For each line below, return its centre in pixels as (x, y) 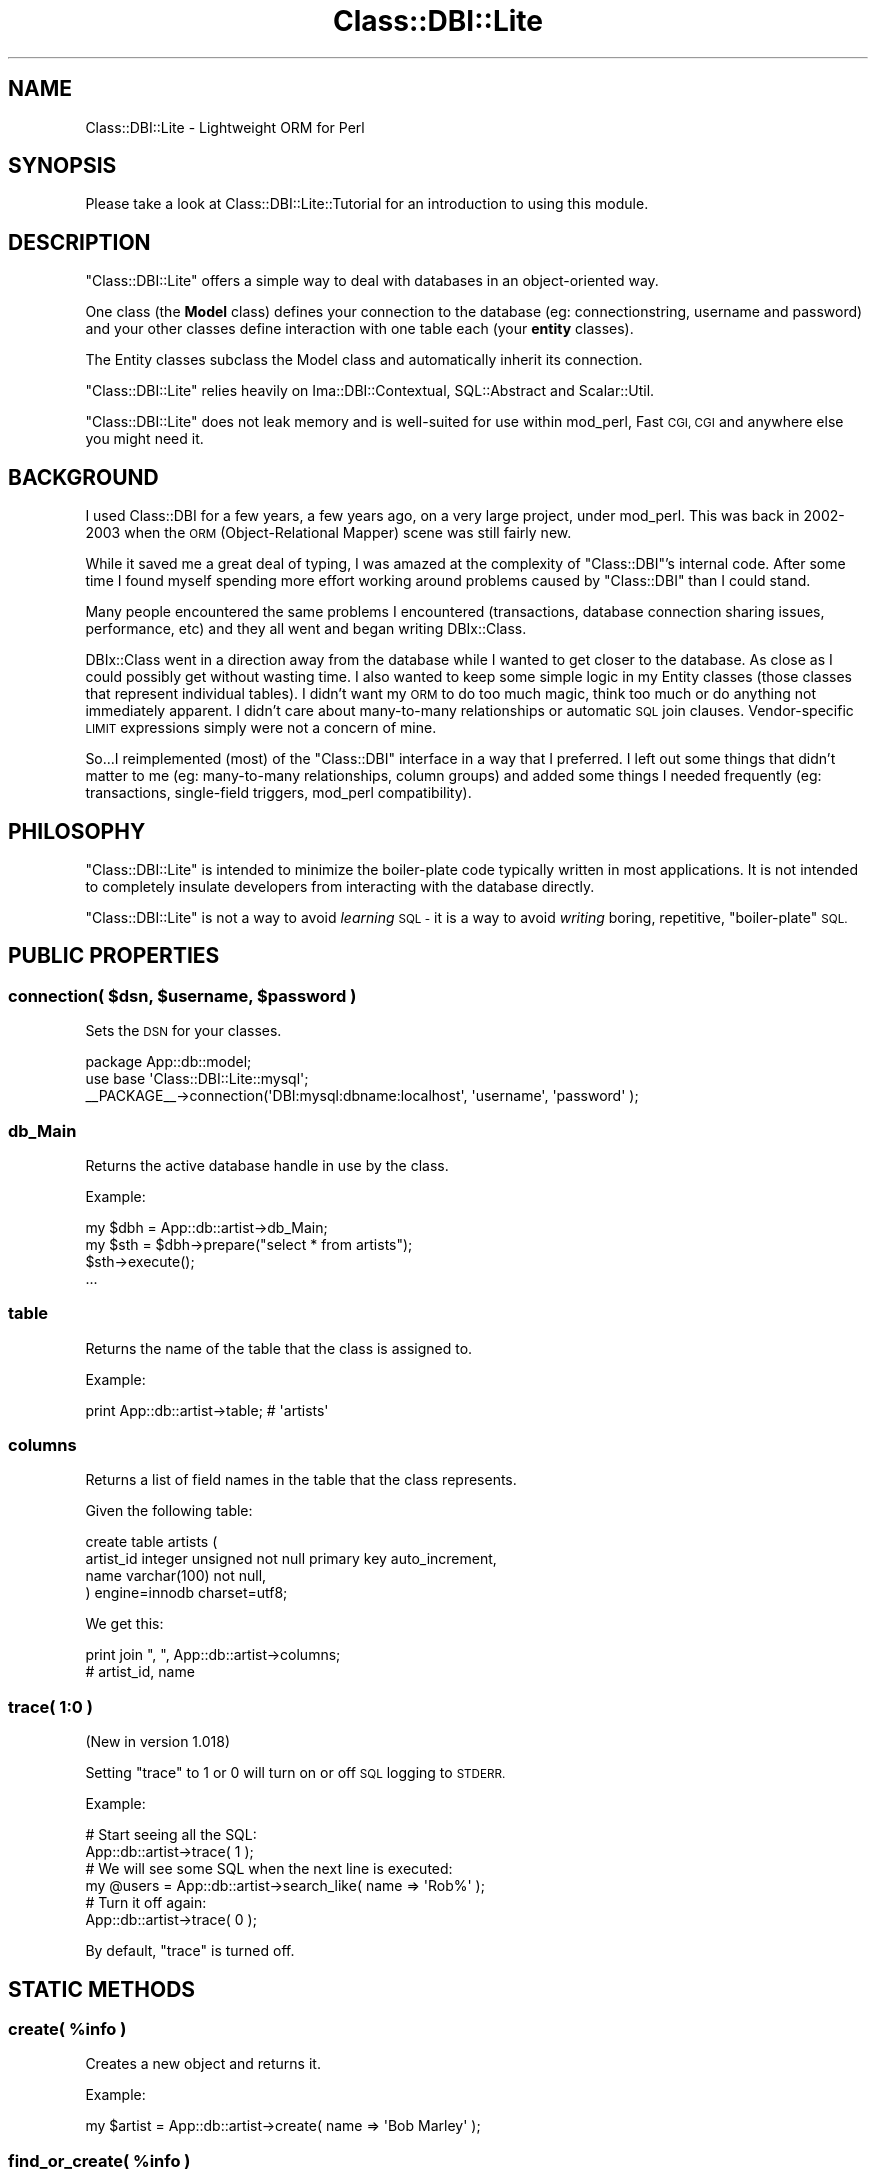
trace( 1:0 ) (50, 1706)
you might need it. (144, 439)
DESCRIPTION (79, 242)
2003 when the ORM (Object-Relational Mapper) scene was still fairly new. (328, 533)
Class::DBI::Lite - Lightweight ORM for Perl (225, 127)
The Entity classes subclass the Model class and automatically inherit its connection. (364, 360)
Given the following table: (169, 1511)
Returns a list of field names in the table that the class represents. (301, 1480)
